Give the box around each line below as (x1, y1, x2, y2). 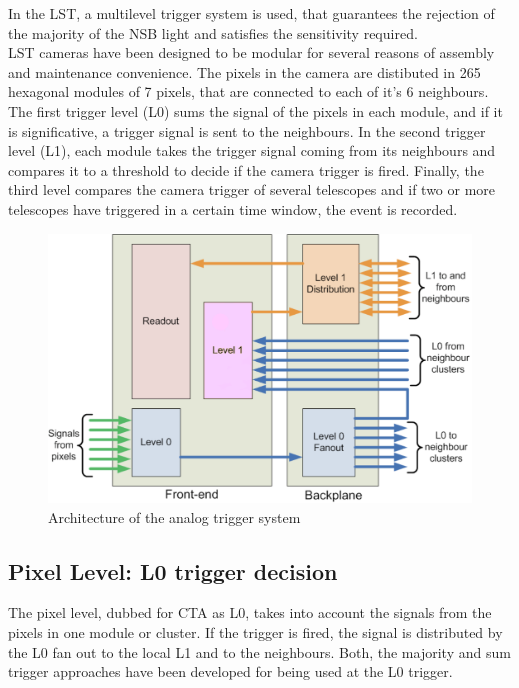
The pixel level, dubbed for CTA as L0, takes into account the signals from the (8, 602, 492, 623)
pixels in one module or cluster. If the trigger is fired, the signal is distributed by (8, 622, 503, 643)
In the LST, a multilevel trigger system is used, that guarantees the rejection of (8, 3, 495, 23)
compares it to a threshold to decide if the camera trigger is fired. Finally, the (8, 159, 484, 180)
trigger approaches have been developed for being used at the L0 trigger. (8, 661, 453, 682)
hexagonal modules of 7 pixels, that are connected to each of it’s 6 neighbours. (8, 81, 489, 102)
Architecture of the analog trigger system (48, 506, 301, 527)
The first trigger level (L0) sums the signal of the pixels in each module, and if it (8, 100, 503, 121)
